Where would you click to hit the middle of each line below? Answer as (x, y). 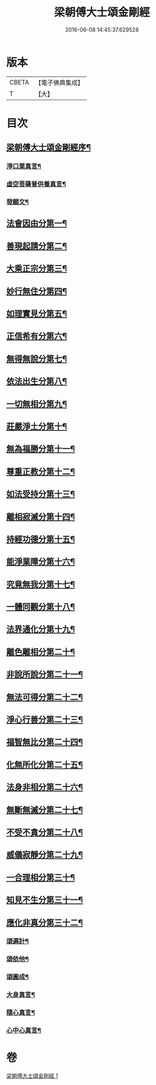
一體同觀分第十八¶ (41, 607)
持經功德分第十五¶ (41, 539)
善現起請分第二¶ (37, 246)
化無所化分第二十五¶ (45, 765)
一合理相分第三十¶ (41, 878)
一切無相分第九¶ (37, 404)
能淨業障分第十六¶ (41, 562)
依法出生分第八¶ (37, 381)
